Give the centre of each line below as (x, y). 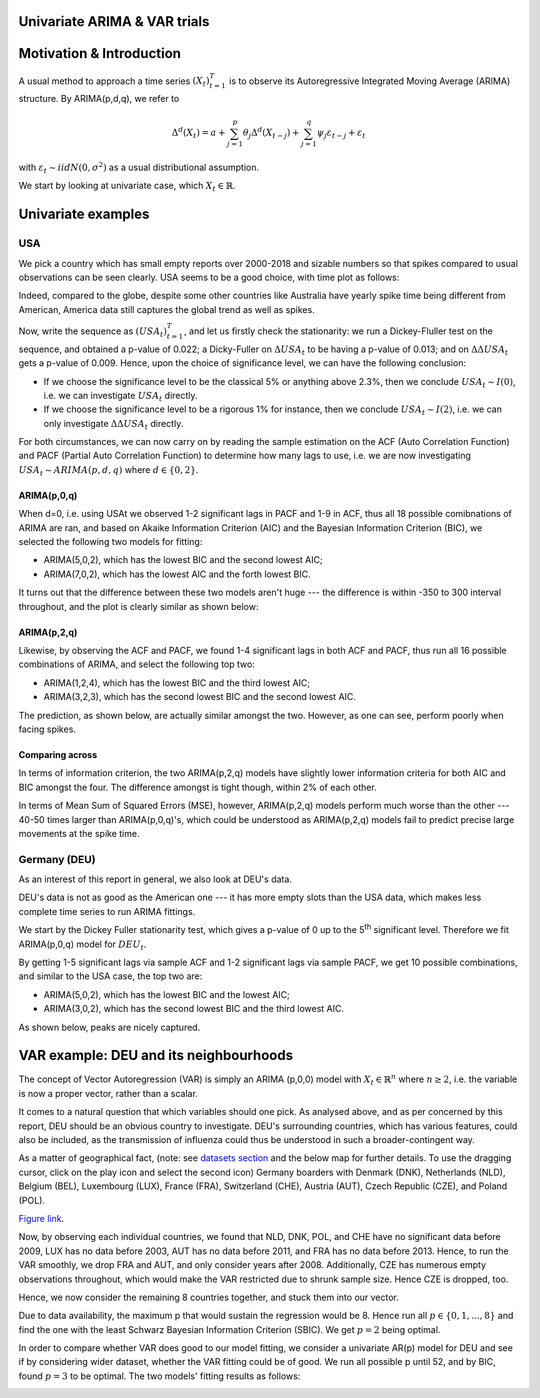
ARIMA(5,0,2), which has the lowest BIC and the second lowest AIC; (183, 560)
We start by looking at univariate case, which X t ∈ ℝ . (127, 187)
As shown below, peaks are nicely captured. (109, 1027)
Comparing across (58, 754)
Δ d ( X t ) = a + (198, 133)
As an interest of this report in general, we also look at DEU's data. (155, 879)
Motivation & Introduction (100, 53)
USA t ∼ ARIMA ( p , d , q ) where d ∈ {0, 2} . (108, 470)
